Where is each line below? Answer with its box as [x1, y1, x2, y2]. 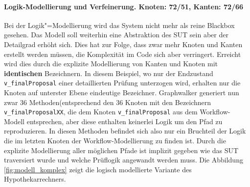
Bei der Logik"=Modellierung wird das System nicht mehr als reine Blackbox [4, 20, 235, 30]
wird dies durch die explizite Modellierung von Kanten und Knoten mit [4, 58, 218, 69]
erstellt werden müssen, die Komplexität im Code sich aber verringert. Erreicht [4, 49, 241, 59]
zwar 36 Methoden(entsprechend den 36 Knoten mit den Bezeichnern [4, 97, 211, 107]
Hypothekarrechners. [4, 174, 66, 184]
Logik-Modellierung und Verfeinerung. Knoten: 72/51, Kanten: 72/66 [4, 1, 244, 11]
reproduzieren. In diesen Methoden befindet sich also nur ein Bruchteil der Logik [4, 126, 246, 136]
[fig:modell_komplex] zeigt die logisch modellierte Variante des [4, 164, 192, 174]
